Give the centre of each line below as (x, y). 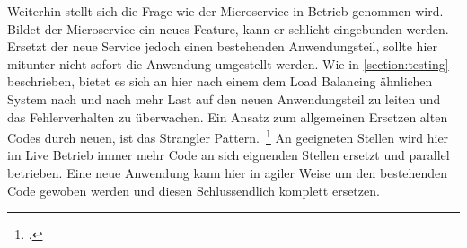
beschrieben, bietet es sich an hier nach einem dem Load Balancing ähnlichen (220, 81)
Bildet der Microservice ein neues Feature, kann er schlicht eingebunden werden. (228, 28)
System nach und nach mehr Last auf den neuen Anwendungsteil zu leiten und (224, 98)
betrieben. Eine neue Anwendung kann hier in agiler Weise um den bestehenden (228, 173)
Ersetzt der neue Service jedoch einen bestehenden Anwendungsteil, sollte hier (222, 46)
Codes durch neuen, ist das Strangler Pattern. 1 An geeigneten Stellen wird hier (228, 136)
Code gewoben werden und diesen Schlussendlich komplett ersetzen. (194, 190)
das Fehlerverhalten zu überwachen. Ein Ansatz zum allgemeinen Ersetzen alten (228, 116)
